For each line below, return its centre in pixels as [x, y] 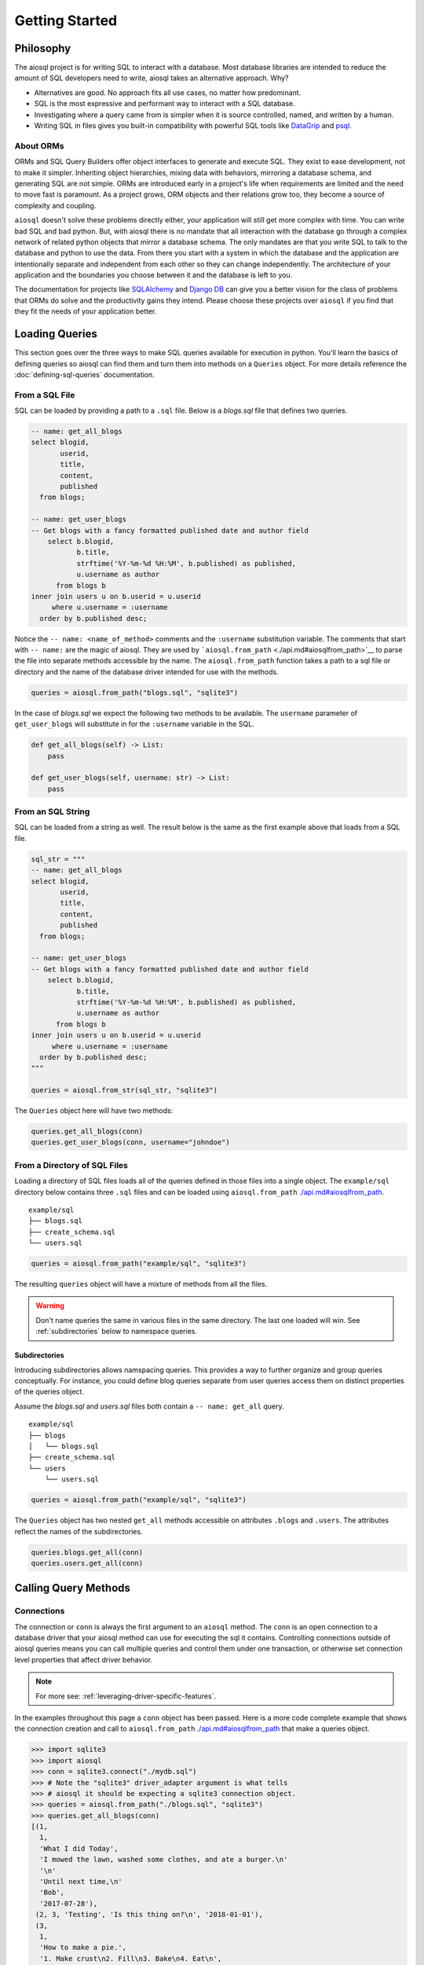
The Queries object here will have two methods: [94, 1111]
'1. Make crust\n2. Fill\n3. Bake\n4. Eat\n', [131, 1958]
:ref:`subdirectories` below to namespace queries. [117, 1331]
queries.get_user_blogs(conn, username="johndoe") [131, 1142]
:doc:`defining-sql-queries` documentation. [84, 374]
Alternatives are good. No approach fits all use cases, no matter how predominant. [168, 92]
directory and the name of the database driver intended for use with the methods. [146, 671]
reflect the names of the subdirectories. [79, 1531]
